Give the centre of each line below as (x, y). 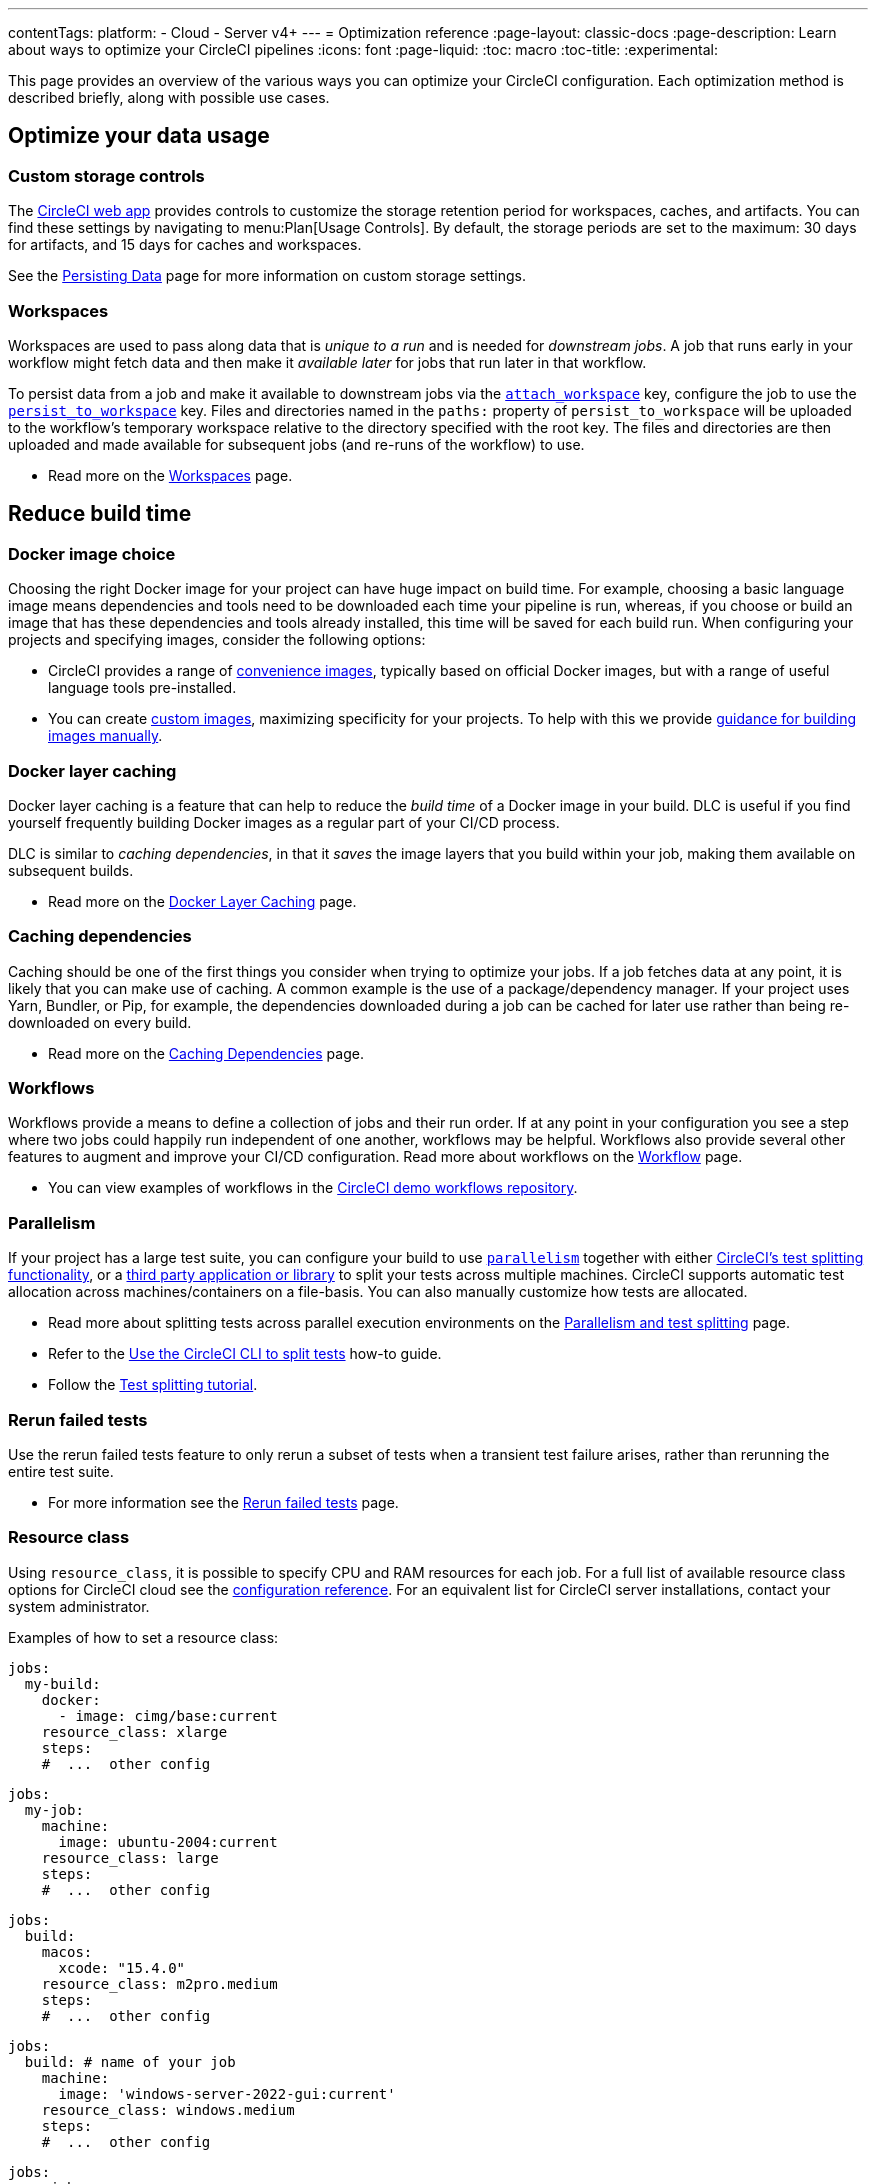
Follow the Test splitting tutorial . (153, 1385)
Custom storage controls (106, 175)
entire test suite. (61, 1471)
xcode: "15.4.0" (122, 1967)
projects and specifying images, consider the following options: (217, 640)
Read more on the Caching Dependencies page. (206, 1053)
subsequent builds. (71, 870)
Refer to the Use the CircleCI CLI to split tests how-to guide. (245, 1354)
